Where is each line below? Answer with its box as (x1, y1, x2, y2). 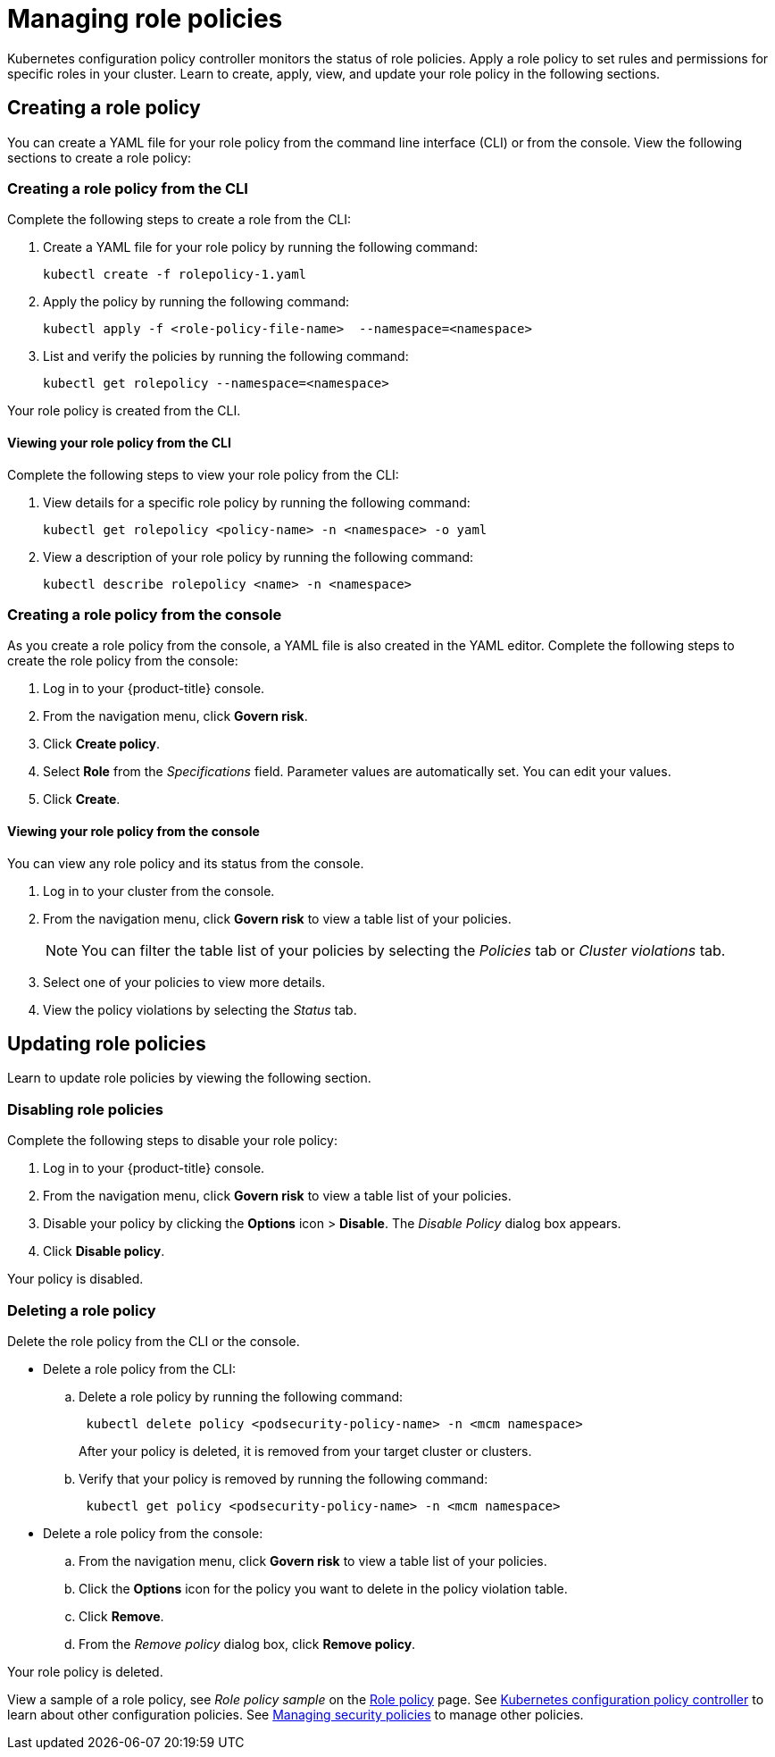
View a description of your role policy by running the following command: (43, 548, 474, 565)
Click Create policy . (43, 736, 161, 752)
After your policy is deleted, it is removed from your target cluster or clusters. (79, 1443, 532, 1459)
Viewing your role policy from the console (7, 823, 260, 839)
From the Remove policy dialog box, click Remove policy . (79, 1636, 416, 1652)
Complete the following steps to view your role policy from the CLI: (7, 466, 399, 482)
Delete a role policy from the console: (43, 1525, 263, 1541)
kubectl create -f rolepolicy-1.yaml (43, 267, 307, 282)
